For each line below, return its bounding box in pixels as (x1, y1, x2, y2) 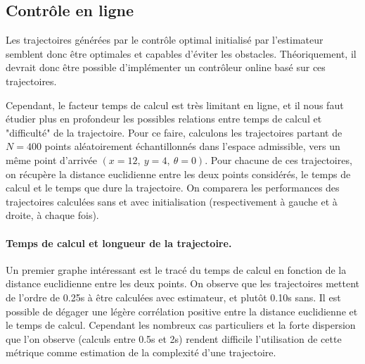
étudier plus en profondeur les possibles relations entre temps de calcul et (6, 111, 322, 126)
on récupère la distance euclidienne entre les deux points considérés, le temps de (6, 166, 351, 181)
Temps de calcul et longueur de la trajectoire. (6, 235, 232, 250)
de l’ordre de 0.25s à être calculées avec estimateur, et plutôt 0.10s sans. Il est (6, 289, 341, 304)
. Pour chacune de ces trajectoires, (205, 152, 352, 167)
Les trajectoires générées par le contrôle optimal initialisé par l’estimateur (6, 32, 324, 47)
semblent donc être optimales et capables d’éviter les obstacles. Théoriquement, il (6, 46, 357, 61)
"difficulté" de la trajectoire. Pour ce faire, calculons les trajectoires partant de (6, 125, 342, 139)
